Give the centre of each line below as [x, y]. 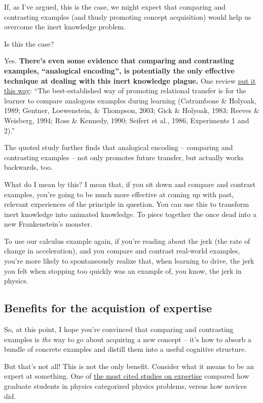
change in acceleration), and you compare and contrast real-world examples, [122, 251]
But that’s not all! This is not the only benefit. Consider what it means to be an [129, 366]
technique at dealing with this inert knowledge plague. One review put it [130, 80]
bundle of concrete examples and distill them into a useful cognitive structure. [125, 349]
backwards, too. [28, 167]
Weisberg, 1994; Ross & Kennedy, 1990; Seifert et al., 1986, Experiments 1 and [127, 120]
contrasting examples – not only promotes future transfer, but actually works [124, 157]
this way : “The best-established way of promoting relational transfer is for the [125, 90]
